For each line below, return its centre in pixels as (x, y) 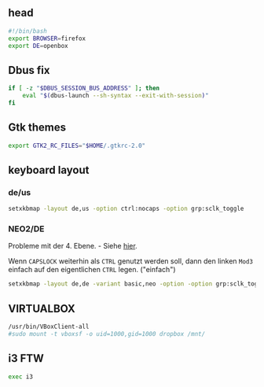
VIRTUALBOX (42, 309)
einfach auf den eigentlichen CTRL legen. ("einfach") (92, 270)
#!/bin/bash (27, 31)
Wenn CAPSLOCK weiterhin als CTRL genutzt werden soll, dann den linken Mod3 (131, 261)
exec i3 (21, 377)
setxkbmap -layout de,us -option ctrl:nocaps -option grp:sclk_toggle (126, 209)
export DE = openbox (38, 46)
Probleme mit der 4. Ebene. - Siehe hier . (73, 246)
